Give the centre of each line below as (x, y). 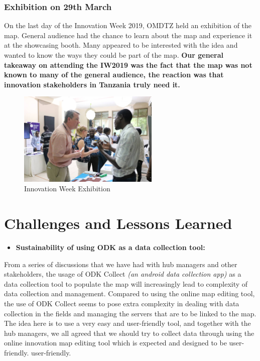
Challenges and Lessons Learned (118, 223)
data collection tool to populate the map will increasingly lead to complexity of (126, 283)
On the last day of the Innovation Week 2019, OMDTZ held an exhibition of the (128, 25)
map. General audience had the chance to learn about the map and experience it (128, 35)
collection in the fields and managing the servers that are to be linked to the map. (130, 313)
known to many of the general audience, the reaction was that (114, 75)
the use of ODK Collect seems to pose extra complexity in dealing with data (122, 304)
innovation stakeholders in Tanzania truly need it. (92, 84)
